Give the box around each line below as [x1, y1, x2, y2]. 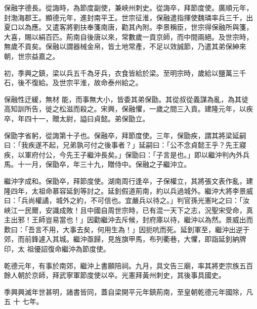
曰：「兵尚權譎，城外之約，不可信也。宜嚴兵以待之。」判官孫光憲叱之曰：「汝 [4, 195, 250, 206]
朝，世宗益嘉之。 [4, 51, 59, 61]
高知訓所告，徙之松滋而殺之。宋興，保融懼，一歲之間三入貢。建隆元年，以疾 [4, 103, 253, 114]
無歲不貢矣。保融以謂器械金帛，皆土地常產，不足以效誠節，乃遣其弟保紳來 [4, 41, 246, 51]
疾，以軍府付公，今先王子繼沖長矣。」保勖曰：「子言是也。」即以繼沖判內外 [4, 149, 243, 159]
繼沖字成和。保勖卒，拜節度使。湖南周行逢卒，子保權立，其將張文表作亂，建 [4, 175, 253, 186]
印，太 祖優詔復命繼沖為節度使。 [4, 244, 110, 254]
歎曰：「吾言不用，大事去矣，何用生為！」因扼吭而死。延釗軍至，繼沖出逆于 [4, 224, 250, 234]
